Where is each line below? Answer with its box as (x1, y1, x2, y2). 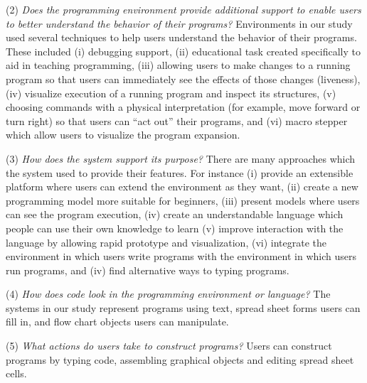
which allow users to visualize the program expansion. (6, 127, 240, 142)
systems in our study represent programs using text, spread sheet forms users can (6, 300, 361, 315)
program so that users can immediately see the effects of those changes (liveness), (6, 71, 361, 86)
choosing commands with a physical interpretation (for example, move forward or (6, 99, 361, 114)
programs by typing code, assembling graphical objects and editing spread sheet (6, 352, 354, 367)
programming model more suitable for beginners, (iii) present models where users (6, 193, 360, 207)
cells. (6, 366, 27, 381)
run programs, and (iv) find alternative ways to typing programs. (6, 262, 289, 277)
